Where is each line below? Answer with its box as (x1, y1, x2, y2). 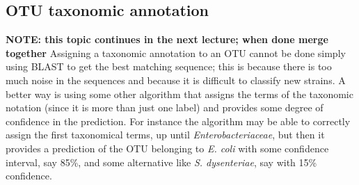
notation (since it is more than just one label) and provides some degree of (6, 100, 324, 115)
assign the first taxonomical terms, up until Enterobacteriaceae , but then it (6, 127, 325, 142)
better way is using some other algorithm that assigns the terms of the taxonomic (6, 86, 353, 101)
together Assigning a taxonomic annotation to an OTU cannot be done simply (6, 45, 346, 60)
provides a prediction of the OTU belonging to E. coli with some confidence (6, 140, 329, 155)
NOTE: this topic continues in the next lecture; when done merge (6, 32, 328, 47)
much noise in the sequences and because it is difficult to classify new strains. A (6, 72, 346, 87)
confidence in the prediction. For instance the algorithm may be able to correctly (6, 113, 351, 128)
